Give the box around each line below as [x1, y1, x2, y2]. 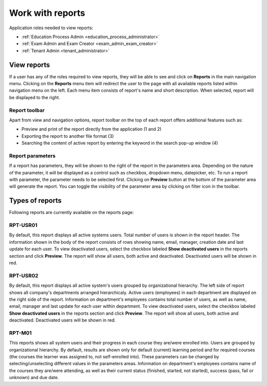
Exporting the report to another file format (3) [21, 133, 114, 139]
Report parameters [9, 152, 56, 159]
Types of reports [9, 196, 62, 205]
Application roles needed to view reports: [9, 25, 93, 31]
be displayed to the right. [9, 94, 60, 100]
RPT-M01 [9, 330, 32, 336]
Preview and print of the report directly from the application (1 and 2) [21, 126, 162, 132]
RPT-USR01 [9, 222, 38, 229]
